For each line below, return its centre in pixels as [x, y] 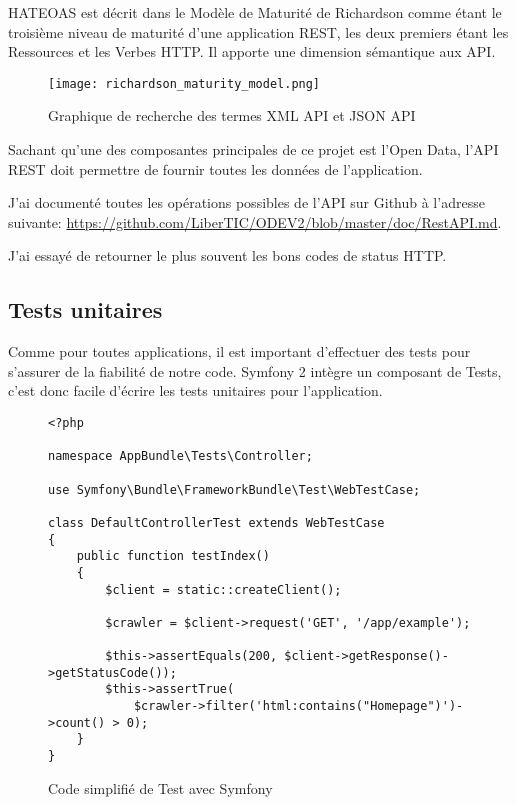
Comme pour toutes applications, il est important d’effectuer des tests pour [239, 351]
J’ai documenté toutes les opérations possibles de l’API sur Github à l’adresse [246, 202]
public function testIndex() [173, 556]
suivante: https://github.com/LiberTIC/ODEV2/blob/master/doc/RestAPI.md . [255, 221]
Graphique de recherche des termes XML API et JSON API [232, 115]
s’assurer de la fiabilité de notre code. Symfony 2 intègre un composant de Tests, [255, 370]
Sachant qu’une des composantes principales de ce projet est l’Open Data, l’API [253, 149]
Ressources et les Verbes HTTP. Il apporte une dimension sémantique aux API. [252, 51]
